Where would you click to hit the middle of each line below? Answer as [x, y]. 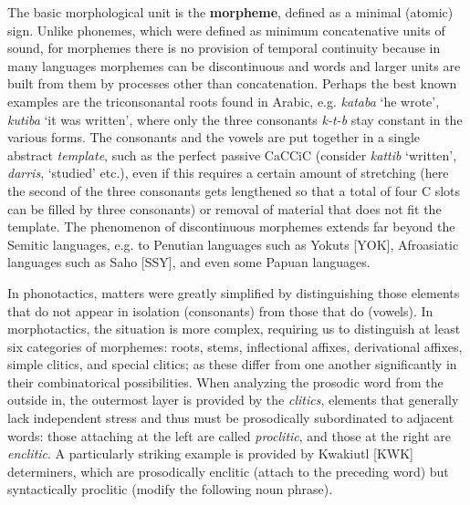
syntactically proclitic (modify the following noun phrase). [170, 489]
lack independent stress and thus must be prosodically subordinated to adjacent [231, 418]
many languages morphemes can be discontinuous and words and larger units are [234, 65]
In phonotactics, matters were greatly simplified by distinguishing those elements [234, 292]
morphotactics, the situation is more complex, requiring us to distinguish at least [234, 329]
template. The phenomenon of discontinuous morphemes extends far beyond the [231, 227]
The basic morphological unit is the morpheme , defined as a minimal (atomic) [230, 12]
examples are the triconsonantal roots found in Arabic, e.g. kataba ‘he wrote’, [224, 101]
